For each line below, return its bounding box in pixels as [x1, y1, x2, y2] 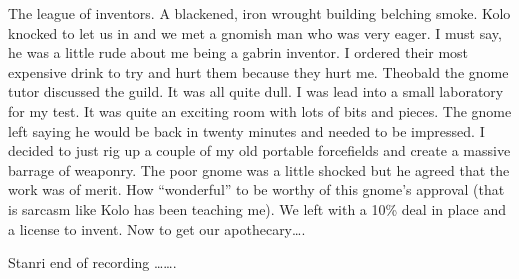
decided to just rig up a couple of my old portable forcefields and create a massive [8, 140, 511, 161]
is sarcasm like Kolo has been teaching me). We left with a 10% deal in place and [8, 198, 507, 219]
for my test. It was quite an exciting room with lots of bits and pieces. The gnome [8, 100, 512, 121]
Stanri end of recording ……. [8, 252, 177, 273]
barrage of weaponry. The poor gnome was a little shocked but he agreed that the [8, 159, 510, 180]
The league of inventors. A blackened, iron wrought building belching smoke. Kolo [8, 3, 511, 23]
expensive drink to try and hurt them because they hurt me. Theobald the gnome [8, 61, 509, 82]
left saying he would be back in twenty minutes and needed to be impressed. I [8, 120, 485, 141]
